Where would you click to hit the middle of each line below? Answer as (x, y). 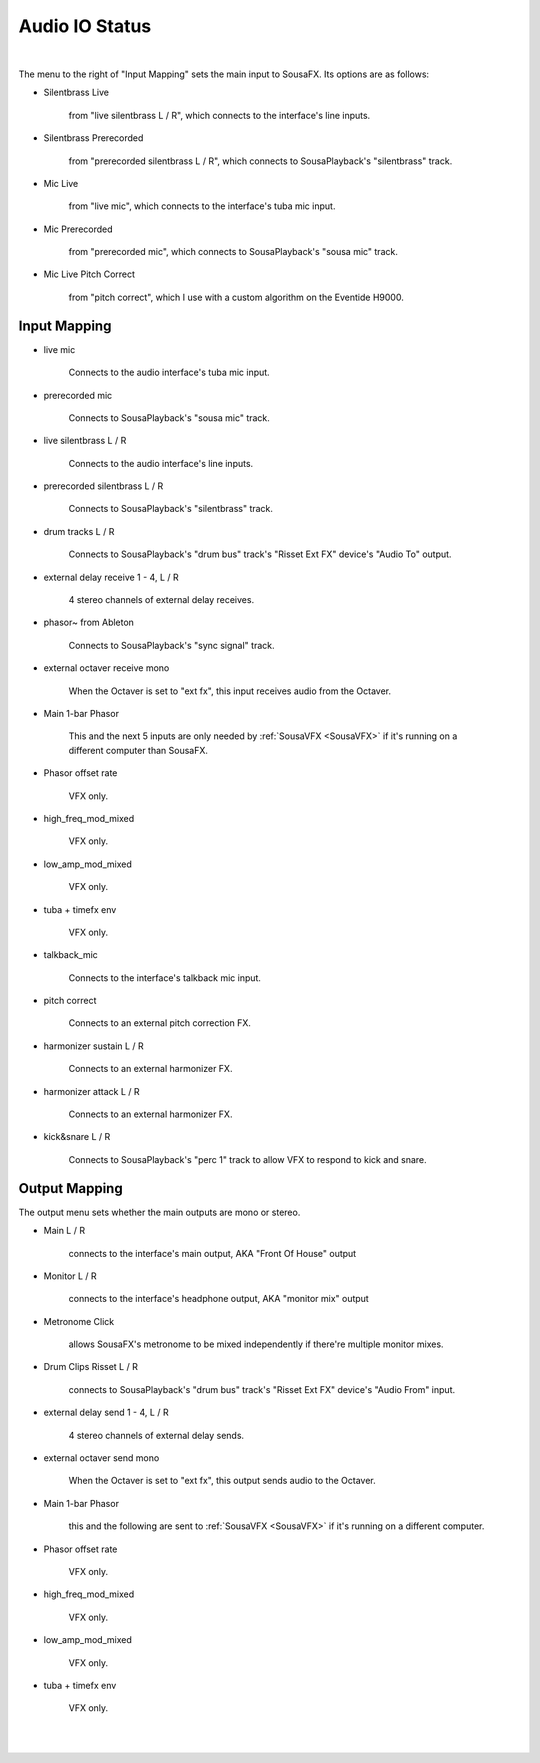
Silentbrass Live (76, 92)
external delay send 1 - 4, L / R (106, 1412)
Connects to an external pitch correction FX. (160, 1023)
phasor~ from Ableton (89, 622)
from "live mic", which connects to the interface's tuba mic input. (202, 206)
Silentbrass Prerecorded (93, 138)
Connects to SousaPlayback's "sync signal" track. (171, 645)
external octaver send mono (101, 1458)
